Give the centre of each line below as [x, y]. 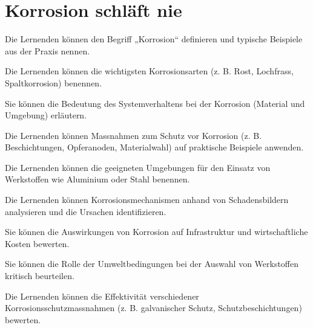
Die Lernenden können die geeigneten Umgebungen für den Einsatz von [138, 167]
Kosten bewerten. [37, 243]
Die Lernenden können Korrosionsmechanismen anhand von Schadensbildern [147, 200]
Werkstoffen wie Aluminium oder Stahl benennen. [97, 179]
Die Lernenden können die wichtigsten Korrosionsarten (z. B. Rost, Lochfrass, [149, 71]
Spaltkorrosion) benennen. [54, 82]
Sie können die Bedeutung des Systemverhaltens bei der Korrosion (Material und [155, 103]
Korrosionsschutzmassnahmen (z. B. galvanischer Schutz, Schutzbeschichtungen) [153, 308]
